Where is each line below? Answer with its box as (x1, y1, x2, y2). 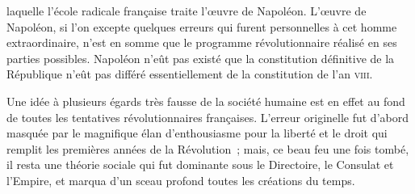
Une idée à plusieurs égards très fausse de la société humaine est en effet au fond (6, 92, 405, 109)
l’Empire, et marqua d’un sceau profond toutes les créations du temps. (6, 171, 355, 188)
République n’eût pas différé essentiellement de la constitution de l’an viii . (6, 65, 373, 82)
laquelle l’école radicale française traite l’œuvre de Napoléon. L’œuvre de (6, 2, 367, 19)
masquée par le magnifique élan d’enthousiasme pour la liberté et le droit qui (6, 124, 388, 141)
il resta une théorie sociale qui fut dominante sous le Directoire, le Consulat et (6, 156, 394, 173)
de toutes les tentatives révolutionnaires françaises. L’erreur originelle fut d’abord (6, 108, 409, 125)
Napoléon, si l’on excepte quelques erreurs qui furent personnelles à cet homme (6, 18, 397, 35)
